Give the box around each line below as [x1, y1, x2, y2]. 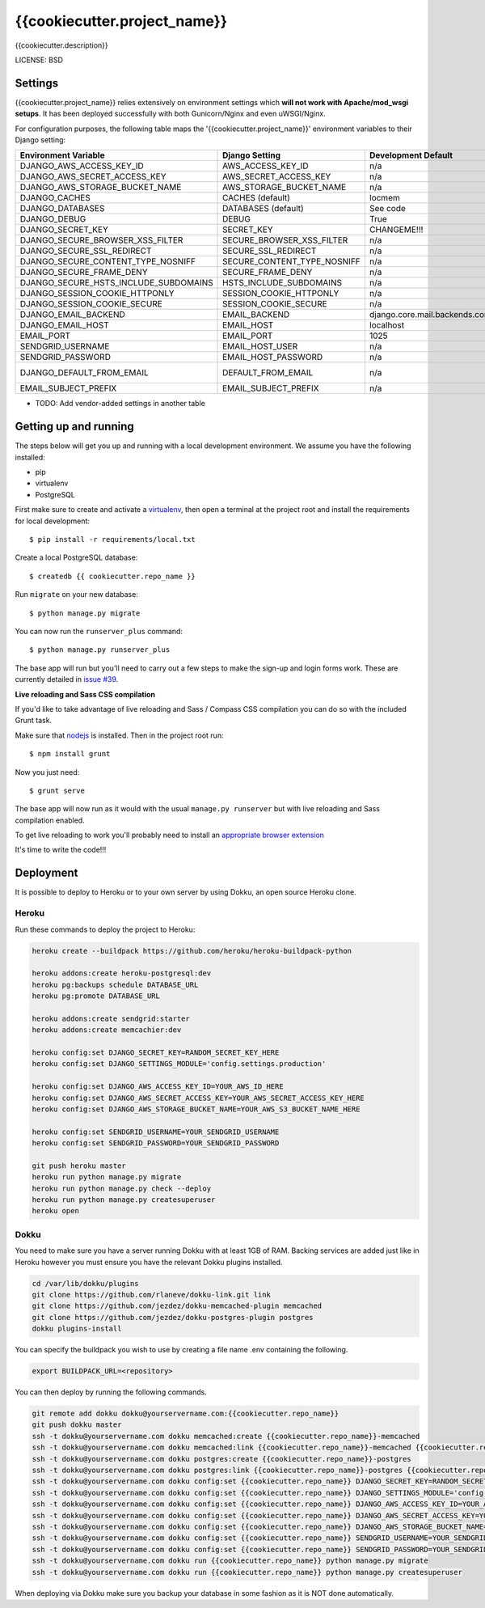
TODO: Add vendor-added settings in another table [35, 399, 205, 408]
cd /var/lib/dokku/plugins [32, 1279, 139, 1288]
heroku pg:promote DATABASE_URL [32, 992, 161, 1001]
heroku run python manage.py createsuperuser [32, 1195, 216, 1204]
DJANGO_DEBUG [19, 214, 86, 225]
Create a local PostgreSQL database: [15, 552, 138, 562]
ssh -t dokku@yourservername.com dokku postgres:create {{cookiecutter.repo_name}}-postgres [32, 1454, 411, 1463]
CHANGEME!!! [369, 224, 424, 235]
